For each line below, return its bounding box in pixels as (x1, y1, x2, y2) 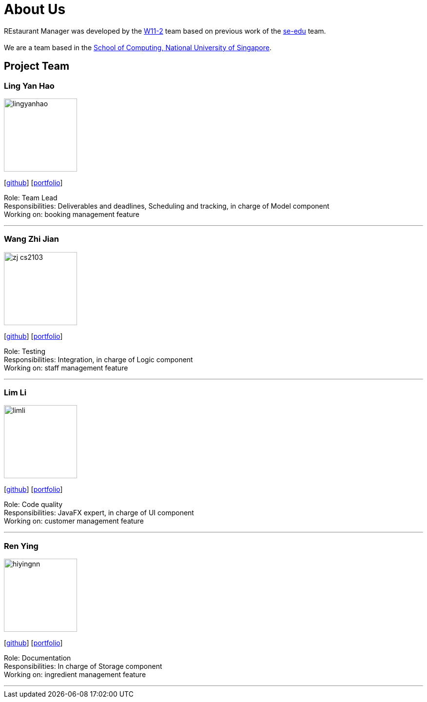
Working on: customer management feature (4, 517, 144, 526)
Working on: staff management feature (4, 363, 128, 372)
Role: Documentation (4, 654, 71, 663)
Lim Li (4, 388, 27, 398)
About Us (4, 1, 66, 18)
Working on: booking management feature (4, 210, 139, 218)
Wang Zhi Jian (4, 234, 59, 244)
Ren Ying (4, 541, 39, 551)
